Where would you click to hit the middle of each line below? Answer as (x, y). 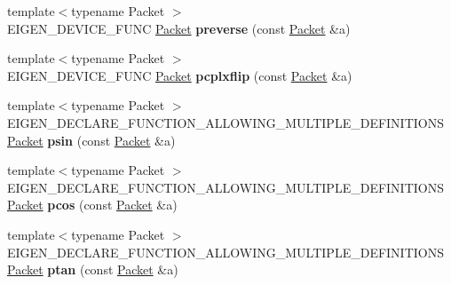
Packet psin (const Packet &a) (91, 140)
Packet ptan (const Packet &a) (93, 269)
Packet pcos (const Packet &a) (92, 205)
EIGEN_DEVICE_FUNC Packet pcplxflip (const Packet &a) (180, 75)
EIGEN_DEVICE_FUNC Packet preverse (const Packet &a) (179, 28)
